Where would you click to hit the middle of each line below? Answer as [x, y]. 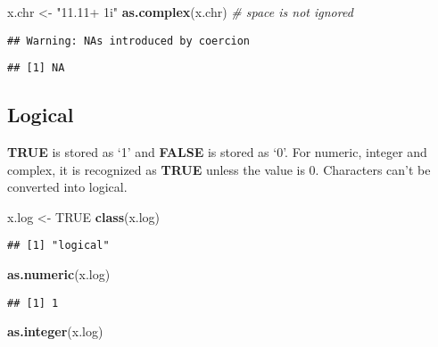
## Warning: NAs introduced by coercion [129, 41]
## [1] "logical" [58, 246]
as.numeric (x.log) [59, 274]
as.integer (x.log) [55, 331]
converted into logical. [67, 187]
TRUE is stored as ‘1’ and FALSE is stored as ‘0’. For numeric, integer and [217, 152]
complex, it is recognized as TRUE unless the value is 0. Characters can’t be [219, 169]
